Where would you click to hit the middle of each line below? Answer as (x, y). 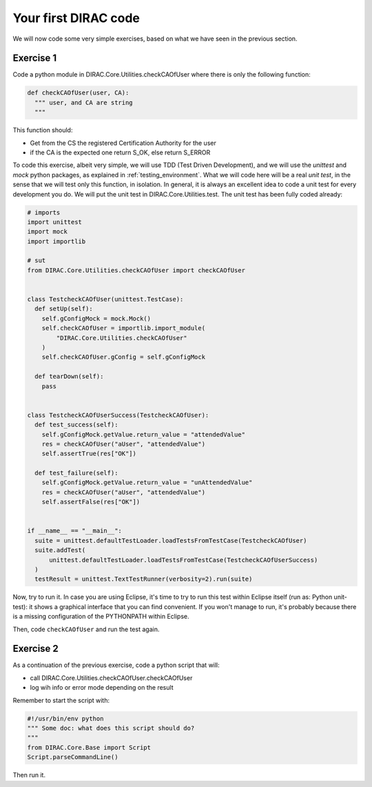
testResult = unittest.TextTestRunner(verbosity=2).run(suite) (144, 579)
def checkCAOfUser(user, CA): (78, 93)
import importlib (56, 241)
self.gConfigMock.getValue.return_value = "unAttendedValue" (147, 482)
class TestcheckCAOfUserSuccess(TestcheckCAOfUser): (118, 415)
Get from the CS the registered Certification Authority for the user (123, 143)
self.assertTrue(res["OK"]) (89, 454)
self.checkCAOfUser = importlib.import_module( (124, 328)
